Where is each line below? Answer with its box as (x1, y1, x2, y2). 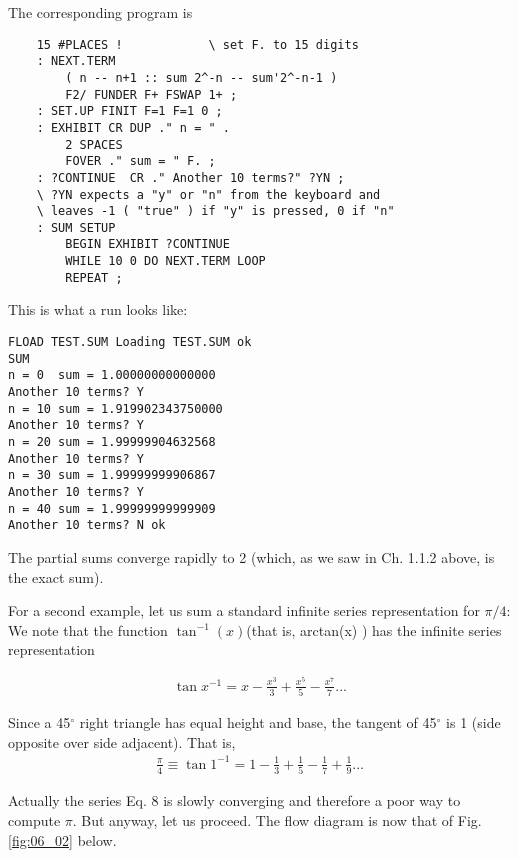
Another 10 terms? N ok (8, 518, 166, 533)
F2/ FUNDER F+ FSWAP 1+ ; (65, 87, 238, 102)
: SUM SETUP (36, 220, 116, 235)
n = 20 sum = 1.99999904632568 (8, 434, 216, 449)
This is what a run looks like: (8, 299, 188, 320)
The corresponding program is (8, 2, 193, 22)
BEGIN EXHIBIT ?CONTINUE (65, 237, 230, 252)
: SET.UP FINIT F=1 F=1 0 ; (36, 104, 223, 119)
